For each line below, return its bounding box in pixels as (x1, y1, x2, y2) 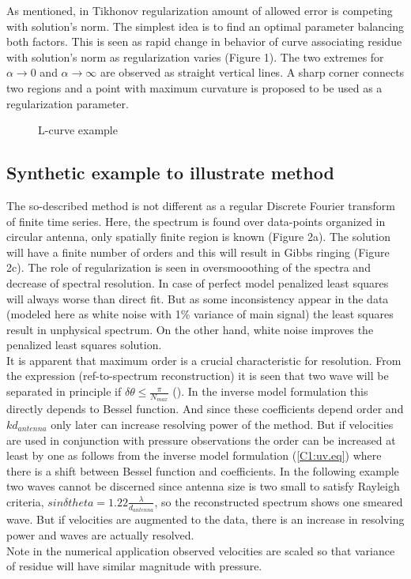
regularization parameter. (6, 95, 129, 111)
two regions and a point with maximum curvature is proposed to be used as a (6, 79, 383, 96)
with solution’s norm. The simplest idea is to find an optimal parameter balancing (6, 17, 404, 34)
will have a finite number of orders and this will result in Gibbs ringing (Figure (6, 243, 390, 260)
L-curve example (38, 122, 118, 138)
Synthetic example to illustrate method (6, 160, 334, 185)
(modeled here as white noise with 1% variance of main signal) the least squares (6, 306, 394, 322)
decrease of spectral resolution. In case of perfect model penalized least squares (6, 274, 389, 291)
